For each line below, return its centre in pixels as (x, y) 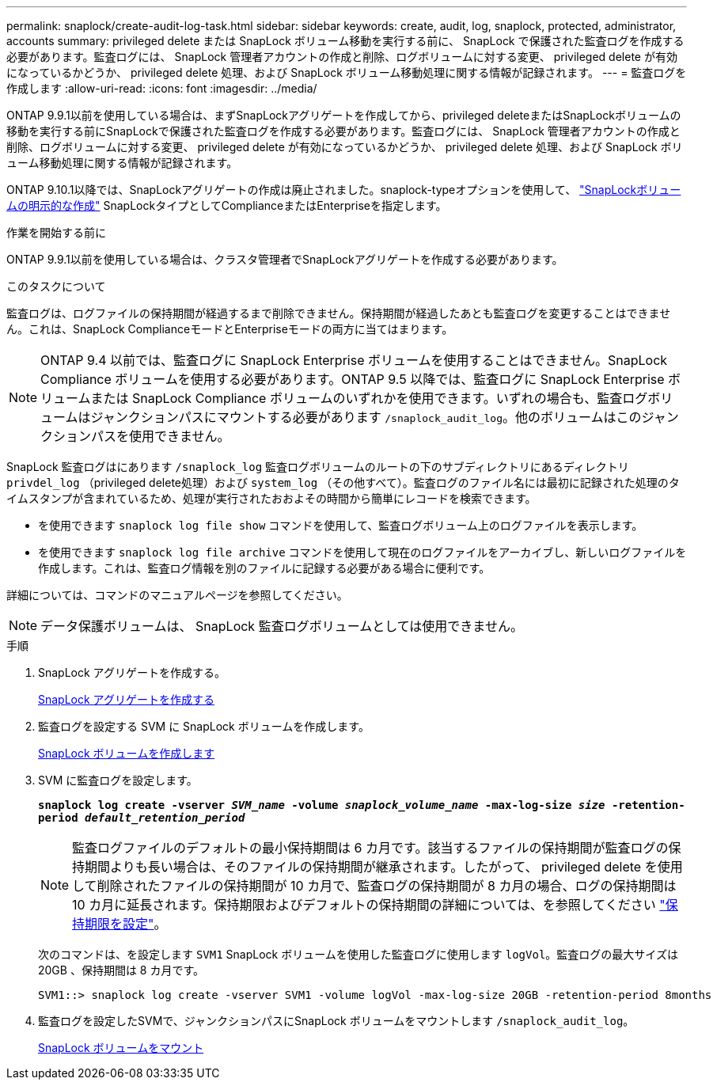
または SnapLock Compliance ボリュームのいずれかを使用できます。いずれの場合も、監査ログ (369, 398)
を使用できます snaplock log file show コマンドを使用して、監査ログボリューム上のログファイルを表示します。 (341, 525)
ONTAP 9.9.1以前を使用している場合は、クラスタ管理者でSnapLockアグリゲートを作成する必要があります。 (285, 259)
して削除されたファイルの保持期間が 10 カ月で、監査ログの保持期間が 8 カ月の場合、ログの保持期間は (374, 886)
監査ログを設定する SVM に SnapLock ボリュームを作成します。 (204, 726)
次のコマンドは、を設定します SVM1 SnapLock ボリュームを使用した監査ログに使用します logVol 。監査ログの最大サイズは (358, 954)
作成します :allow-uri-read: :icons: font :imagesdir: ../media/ (162, 88)
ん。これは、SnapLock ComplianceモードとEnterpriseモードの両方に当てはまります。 (230, 329)
